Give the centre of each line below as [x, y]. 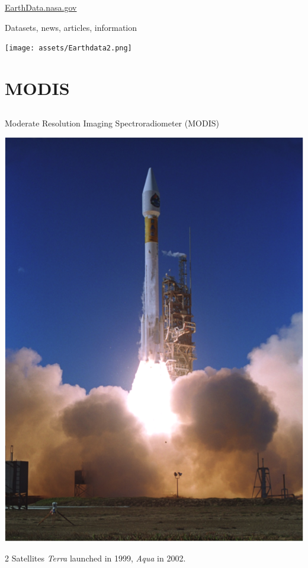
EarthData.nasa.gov [41, 7]
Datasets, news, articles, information [71, 27]
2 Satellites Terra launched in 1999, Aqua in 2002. [95, 558]
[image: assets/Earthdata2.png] [68, 48]
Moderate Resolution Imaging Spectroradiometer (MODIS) [112, 123]
